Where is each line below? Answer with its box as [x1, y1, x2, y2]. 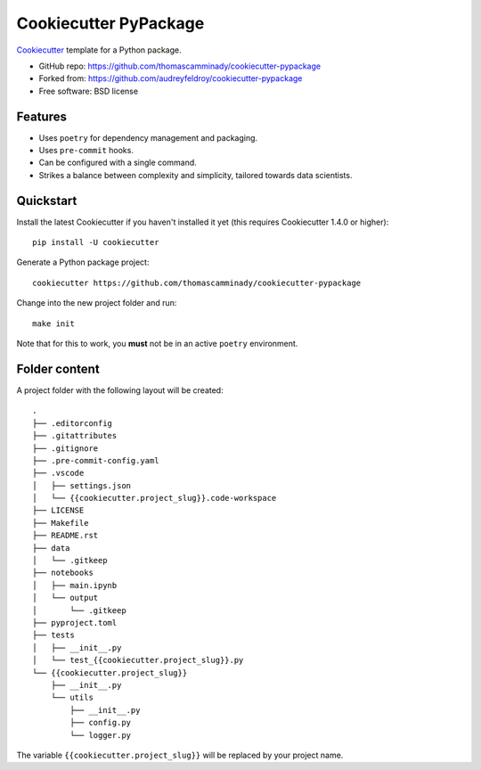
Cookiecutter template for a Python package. [16, 45, 182, 55]
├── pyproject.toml [32, 618, 118, 627]
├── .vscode [32, 468, 85, 479]
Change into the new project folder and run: [16, 298, 177, 308]
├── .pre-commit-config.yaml [32, 455, 159, 465]
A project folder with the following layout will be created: [16, 384, 224, 396]
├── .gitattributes [32, 430, 118, 441]
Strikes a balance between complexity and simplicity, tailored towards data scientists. [38, 169, 353, 180]
